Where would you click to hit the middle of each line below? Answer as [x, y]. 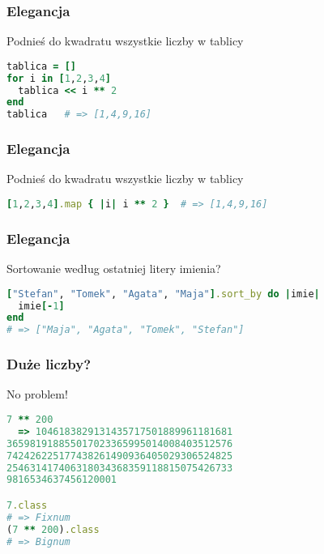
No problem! [37, 394]
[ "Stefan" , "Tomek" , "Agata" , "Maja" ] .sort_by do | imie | [163, 294]
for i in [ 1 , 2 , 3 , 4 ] [59, 78]
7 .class [27, 505]
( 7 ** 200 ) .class [53, 529]
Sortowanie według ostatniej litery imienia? [114, 268]
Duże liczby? [49, 364]
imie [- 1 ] [41, 306]
